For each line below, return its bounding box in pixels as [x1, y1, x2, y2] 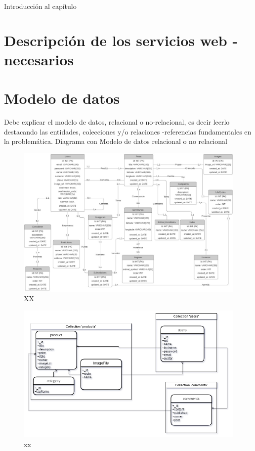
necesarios [4, 49, 74, 69]
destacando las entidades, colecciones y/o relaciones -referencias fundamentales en [4, 126, 252, 136]
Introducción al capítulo [4, 1, 77, 11]
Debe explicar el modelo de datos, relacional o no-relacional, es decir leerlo [4, 117, 230, 127]
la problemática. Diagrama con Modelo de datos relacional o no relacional [4, 136, 227, 146]
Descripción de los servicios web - [4, 30, 238, 50]
